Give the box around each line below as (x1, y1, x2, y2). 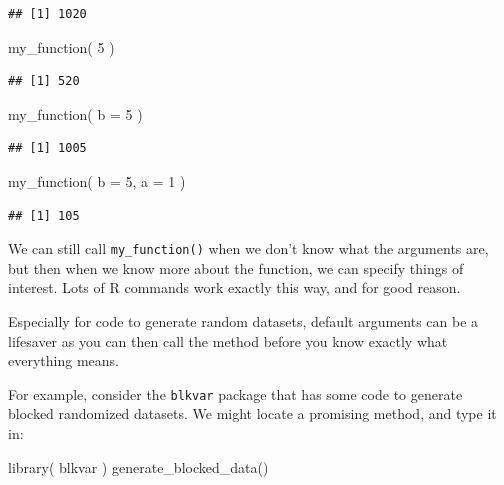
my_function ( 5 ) (8, 36, 115, 57)
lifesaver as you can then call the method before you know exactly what (8, 330, 448, 351)
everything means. (8, 350, 119, 371)
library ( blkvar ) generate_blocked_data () (8, 456, 269, 477)
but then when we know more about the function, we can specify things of (8, 257, 464, 278)
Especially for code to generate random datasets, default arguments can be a (8, 311, 479, 331)
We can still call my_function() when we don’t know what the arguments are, (8, 238, 489, 259)
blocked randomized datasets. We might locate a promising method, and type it (8, 403, 497, 424)
